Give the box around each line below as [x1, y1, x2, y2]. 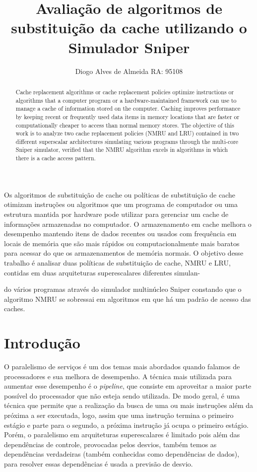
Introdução [4, 333, 80, 353]
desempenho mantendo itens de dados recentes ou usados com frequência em [4, 228, 237, 239]
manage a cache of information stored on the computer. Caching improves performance [15, 104, 241, 113]
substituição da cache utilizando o [11, 17, 247, 38]
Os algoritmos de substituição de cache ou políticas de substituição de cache [4, 189, 236, 200]
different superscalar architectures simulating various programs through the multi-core [15, 137, 239, 145]
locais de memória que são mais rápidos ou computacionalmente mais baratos [4, 238, 240, 248]
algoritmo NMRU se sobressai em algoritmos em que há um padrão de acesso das [4, 293, 251, 304]
